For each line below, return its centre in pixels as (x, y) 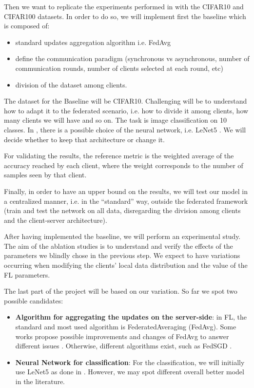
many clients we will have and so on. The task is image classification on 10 (115, 120)
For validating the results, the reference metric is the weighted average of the (119, 156)
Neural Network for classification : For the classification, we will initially (130, 362)
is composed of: (27, 26)
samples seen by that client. (45, 175)
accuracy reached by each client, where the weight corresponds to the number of (124, 165)
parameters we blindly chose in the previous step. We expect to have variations (122, 255)
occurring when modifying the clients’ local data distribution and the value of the (126, 265)
